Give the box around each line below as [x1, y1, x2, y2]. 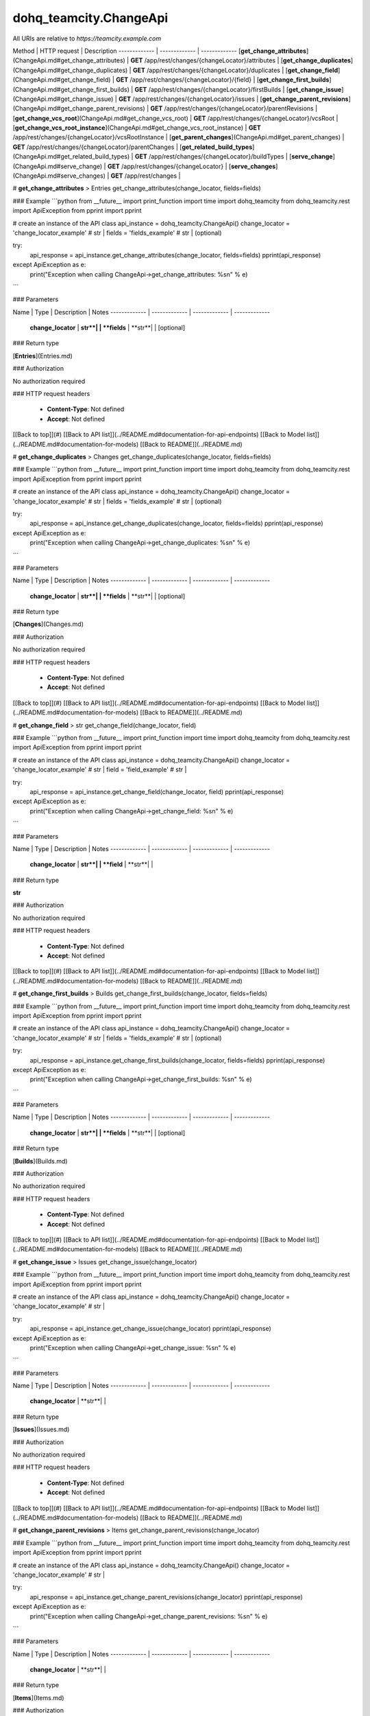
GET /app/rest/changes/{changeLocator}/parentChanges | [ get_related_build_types [12, 143, 253, 151]
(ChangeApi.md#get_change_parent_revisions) [12, 104, 145, 113]
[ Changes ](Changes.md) [12, 620, 84, 628]
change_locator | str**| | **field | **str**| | [29, 860, 153, 868]
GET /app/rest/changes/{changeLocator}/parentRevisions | [150, 104, 318, 113]
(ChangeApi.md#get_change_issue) [12, 95, 114, 103]
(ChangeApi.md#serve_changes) [12, 172, 106, 180]
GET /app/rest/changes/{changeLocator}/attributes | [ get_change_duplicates [130, 56, 351, 65]
